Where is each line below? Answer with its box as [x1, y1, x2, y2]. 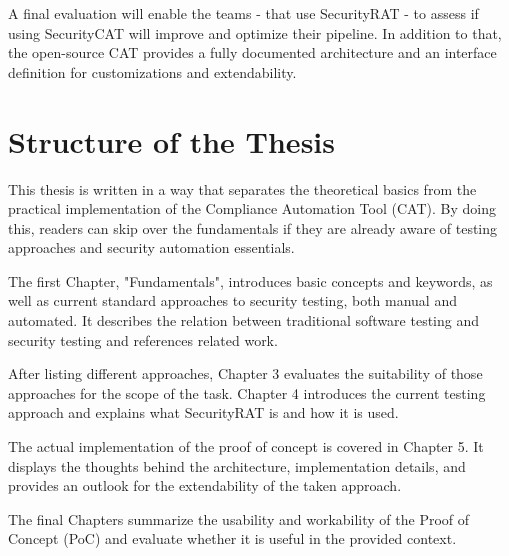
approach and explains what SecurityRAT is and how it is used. [8, 402, 399, 423]
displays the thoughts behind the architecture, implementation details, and [8, 455, 466, 476]
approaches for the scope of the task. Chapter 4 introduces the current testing [8, 382, 486, 403]
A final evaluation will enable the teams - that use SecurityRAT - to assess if [8, 3, 479, 23]
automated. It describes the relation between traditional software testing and [8, 310, 480, 331]
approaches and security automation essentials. [8, 237, 295, 258]
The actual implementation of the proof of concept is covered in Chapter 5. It [8, 436, 484, 457]
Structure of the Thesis [8, 120, 335, 161]
